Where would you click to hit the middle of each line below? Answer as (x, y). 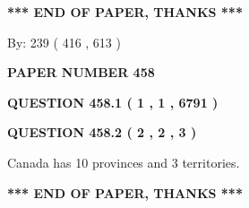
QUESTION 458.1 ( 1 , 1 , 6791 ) (113, 102)
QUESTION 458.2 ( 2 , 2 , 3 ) (102, 132)
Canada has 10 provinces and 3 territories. (124, 162)
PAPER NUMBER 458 (81, 72)
